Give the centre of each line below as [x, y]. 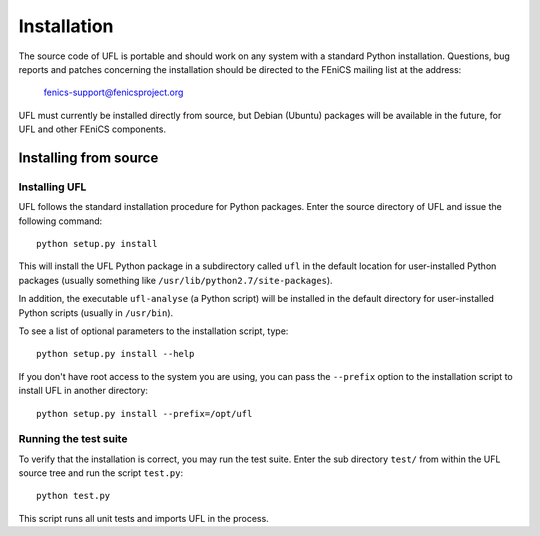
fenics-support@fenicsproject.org [113, 92]
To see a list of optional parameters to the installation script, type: [153, 331]
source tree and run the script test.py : [101, 473]
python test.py [73, 496]
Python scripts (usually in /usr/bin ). [96, 312]
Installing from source [88, 157]
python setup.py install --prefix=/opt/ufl [144, 413]
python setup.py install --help [115, 354]
